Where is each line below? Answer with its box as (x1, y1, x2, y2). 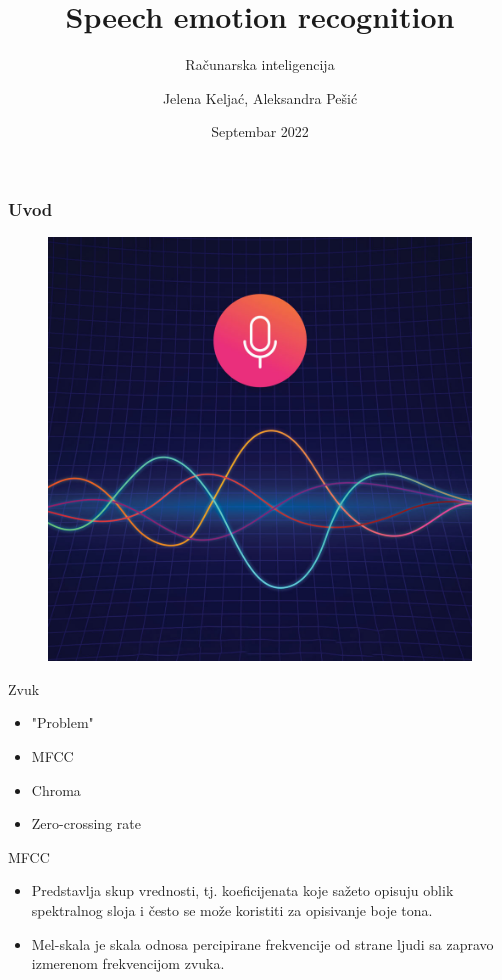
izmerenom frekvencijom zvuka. (31, 953, 225, 974)
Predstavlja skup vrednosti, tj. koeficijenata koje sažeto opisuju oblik (31, 880, 454, 901)
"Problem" (31, 712, 94, 733)
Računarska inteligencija (185, 54, 335, 75)
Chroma (31, 779, 81, 800)
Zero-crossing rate (31, 813, 141, 834)
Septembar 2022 (211, 121, 309, 142)
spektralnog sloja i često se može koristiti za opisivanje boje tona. (31, 899, 433, 920)
